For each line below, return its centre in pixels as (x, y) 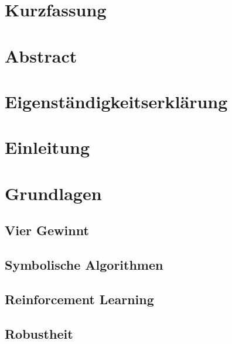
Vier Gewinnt (47, 230)
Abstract (41, 55)
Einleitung (47, 147)
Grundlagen (53, 193)
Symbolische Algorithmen (84, 265)
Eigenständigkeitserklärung (116, 101)
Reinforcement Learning (79, 299)
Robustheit (39, 333)
